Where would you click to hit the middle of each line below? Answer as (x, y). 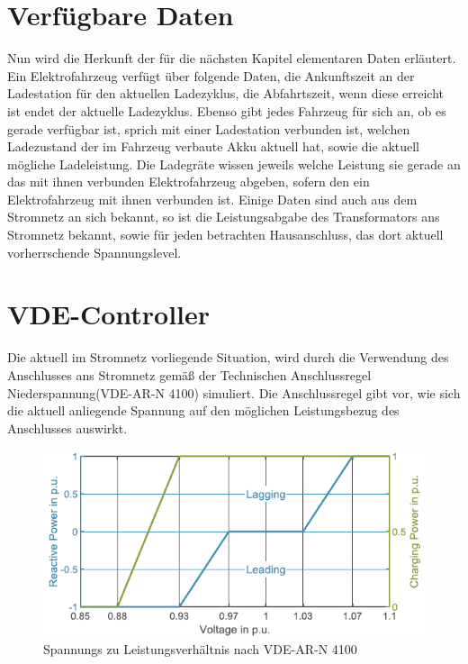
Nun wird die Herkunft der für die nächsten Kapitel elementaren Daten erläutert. (232, 58)
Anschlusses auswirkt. (67, 428)
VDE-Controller (109, 314)
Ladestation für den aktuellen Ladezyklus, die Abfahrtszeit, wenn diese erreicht (226, 93)
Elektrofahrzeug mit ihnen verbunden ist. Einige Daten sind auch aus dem (212, 199)
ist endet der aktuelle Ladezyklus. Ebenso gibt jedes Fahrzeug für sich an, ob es (227, 110)
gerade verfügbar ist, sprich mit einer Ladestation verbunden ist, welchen (209, 128)
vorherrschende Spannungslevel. (94, 252)
